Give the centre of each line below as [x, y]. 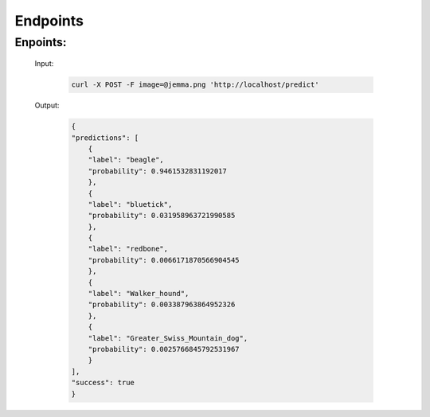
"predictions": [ [105, 138]
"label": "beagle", [126, 160]
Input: [44, 64]
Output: [47, 105]
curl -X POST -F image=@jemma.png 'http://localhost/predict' [195, 85]
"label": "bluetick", [130, 204]
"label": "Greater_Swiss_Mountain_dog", [168, 338]
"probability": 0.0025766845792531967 [164, 349]
